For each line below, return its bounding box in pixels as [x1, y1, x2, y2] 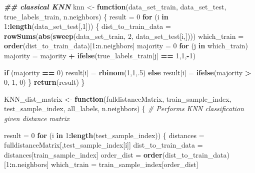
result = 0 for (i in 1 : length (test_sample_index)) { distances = [4, 130, 204, 140]
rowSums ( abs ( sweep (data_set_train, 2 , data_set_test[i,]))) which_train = [4, 30, 244, 41]
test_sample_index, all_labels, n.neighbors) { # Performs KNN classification [4, 103, 244, 114]
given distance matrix [4, 113, 69, 123]
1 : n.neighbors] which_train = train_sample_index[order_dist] [5, 159, 198, 170]
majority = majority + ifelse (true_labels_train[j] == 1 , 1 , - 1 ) [4, 50, 196, 60]
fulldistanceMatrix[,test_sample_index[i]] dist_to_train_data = [4, 140, 203, 150]
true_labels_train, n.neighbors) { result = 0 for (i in [4, 11, 168, 21]
